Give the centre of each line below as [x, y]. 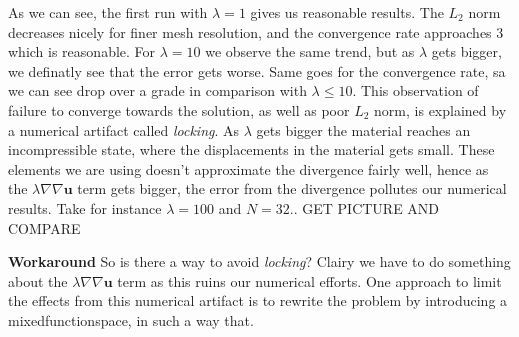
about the [38, 280]
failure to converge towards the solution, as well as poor [179, 109]
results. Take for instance [85, 207]
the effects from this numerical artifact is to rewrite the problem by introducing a [258, 300]
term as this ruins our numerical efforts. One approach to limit [309, 280]
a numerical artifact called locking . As [124, 129]
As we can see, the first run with [108, 12]
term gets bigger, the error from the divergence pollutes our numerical [292, 188]
